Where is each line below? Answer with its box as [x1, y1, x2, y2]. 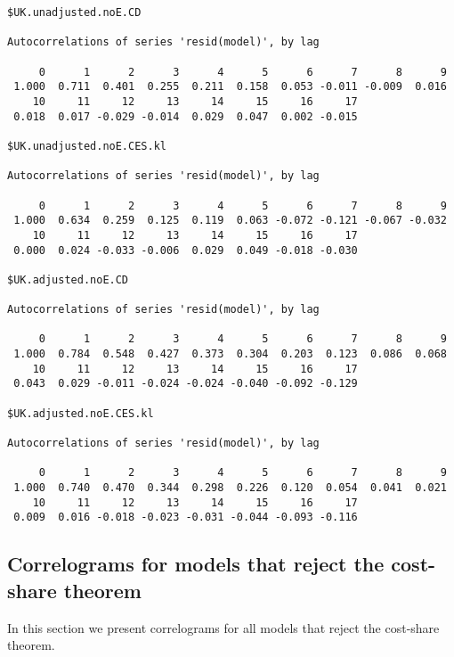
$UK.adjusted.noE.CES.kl [7, 407, 154, 420]
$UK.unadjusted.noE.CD [7, 6, 142, 19]
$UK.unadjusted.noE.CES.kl [7, 139, 166, 152]
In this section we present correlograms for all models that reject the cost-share [7, 618, 440, 636]
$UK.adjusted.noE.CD [7, 273, 129, 286]
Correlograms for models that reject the [7, 550, 385, 578]
